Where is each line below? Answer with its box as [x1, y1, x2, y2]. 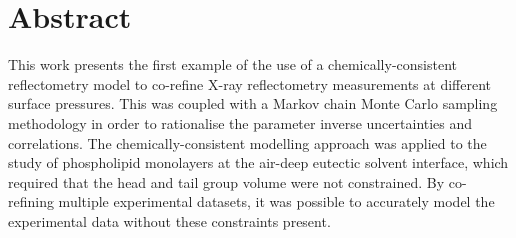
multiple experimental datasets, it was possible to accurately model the [58, 191, 495, 212]
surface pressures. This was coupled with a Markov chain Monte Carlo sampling [8, 93, 498, 114]
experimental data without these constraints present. [8, 210, 331, 231]
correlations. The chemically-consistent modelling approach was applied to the [8, 132, 487, 153]
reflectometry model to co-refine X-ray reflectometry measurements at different [8, 73, 491, 94]
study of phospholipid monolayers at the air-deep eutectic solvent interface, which [8, 152, 509, 173]
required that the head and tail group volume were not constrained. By [8, 171, 445, 192]
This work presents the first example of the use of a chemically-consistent [8, 54, 457, 75]
